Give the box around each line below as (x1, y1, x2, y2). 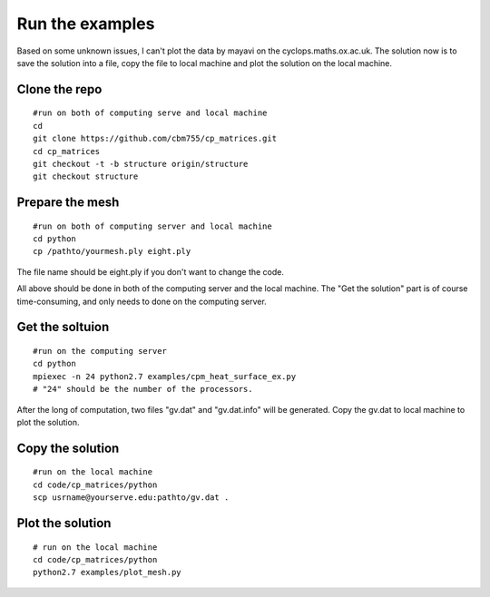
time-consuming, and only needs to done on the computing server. (16, 296, 267, 307)
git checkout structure (33, 171, 139, 181)
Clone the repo (16, 82, 103, 97)
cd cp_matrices (33, 146, 101, 156)
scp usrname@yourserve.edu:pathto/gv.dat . (33, 493, 230, 503)
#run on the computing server (33, 346, 168, 357)
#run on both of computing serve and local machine (33, 108, 268, 118)
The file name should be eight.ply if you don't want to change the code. (16, 266, 285, 277)
